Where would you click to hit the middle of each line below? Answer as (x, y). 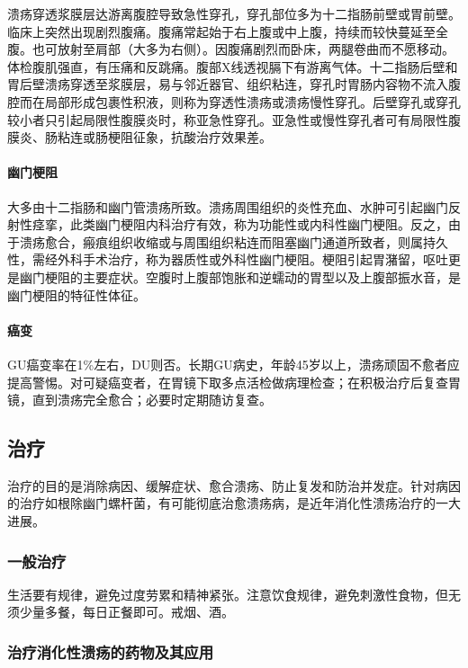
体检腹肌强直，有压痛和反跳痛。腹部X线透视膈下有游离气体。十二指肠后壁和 (233, 66)
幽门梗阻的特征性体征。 (76, 294)
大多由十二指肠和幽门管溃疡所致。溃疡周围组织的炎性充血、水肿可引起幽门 (228, 206)
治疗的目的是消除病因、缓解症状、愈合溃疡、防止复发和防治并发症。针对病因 (234, 485)
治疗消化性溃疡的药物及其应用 (111, 652)
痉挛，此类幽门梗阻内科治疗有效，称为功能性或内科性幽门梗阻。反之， (240, 224)
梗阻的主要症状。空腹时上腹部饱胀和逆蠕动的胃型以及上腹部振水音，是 (252, 276)
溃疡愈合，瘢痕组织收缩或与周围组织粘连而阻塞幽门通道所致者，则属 (221, 241)
